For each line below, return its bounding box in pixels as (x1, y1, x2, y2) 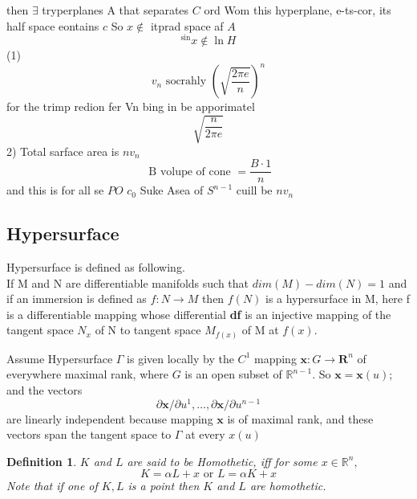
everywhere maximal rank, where (6, 366, 168, 382)
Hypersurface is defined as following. (6, 258, 185, 275)
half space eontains (6, 17, 99, 34)
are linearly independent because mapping (6, 410, 213, 427)
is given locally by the (127, 350, 234, 366)
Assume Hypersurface (6, 350, 113, 366)
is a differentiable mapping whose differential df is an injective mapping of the (6, 305, 391, 322)
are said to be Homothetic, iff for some (127, 452, 318, 469)
